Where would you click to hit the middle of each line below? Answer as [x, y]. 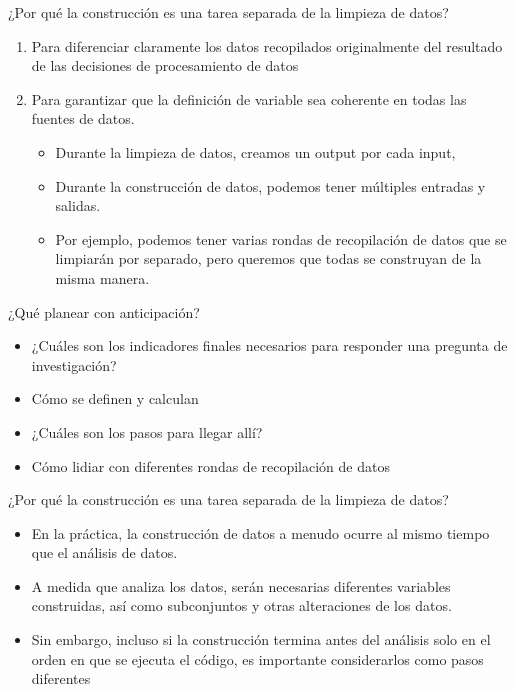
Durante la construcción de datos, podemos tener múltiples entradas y [270, 185]
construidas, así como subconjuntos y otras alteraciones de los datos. [241, 605]
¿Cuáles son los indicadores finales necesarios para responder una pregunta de [269, 345]
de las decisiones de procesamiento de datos [165, 65]
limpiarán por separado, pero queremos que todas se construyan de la [268, 258]
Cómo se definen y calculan [115, 398]
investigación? [74, 364]
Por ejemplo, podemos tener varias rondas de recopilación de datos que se [281, 238]
